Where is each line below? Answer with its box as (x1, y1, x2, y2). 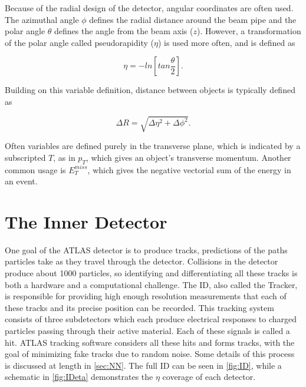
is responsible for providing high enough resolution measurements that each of (5, 290, 287, 302)
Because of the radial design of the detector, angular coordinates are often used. (5, 2, 294, 14)
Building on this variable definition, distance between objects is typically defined (5, 84, 295, 96)
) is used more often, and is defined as (157, 36, 295, 48)
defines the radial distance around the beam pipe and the (89, 13, 297, 25)
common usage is (5, 163, 66, 176)
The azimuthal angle (5, 13, 79, 25)
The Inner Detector (5, 209, 167, 233)
